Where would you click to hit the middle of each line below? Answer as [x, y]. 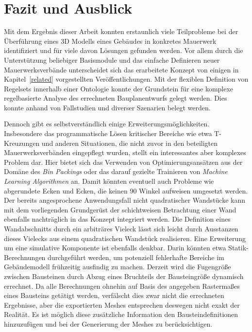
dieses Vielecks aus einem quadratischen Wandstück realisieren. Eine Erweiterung [125, 238]
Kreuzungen [22, 143]
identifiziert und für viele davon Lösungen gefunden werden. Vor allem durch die [124, 50]
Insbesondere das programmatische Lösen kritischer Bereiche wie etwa [108, 133]
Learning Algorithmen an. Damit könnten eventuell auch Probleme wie [109, 181]
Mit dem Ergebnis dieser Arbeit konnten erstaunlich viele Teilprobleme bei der [121, 31]
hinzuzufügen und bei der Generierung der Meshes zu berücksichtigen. [108, 323]
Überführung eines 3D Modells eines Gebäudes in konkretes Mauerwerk [110, 41]
